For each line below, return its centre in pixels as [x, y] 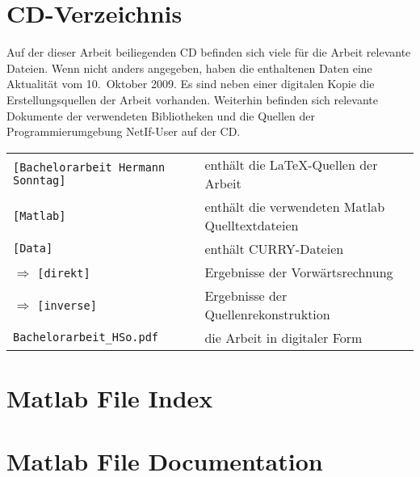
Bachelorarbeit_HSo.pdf [86, 338]
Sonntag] [40, 180]
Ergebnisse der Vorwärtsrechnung [299, 272]
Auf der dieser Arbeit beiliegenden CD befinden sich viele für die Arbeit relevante [209, 52]
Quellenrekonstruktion [267, 314]
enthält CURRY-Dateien [274, 248]
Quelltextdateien [252, 225]
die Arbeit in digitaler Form [283, 337]
